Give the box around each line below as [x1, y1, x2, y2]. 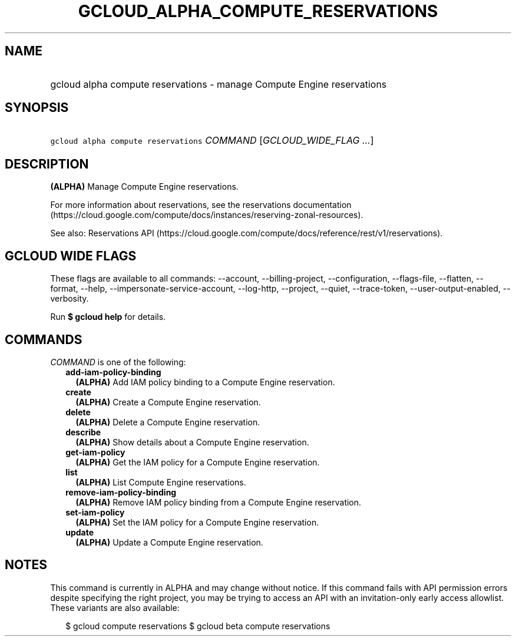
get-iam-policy [65, 447, 125, 457]
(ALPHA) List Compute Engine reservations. [75, 477, 246, 487]
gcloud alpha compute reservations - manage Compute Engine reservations [50, 78, 387, 90]
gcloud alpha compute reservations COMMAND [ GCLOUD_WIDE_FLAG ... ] [50, 134, 374, 147]
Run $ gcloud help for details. [50, 312, 166, 322]
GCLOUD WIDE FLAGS [5, 248, 137, 263]
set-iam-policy [65, 507, 125, 517]
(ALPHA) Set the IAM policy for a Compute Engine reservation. [75, 517, 319, 527]
